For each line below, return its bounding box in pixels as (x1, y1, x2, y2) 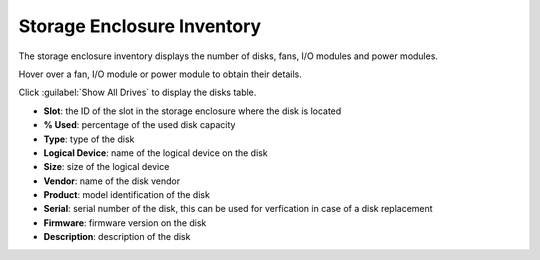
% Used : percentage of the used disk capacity (43, 119, 236, 131)
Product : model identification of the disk (43, 189, 210, 201)
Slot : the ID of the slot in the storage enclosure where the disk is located (43, 105, 342, 117)
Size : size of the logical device (43, 161, 170, 173)
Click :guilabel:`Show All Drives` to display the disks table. (18, 86, 257, 99)
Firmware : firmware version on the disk (43, 216, 207, 229)
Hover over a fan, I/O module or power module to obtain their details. (18, 68, 302, 80)
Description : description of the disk (43, 231, 191, 243)
